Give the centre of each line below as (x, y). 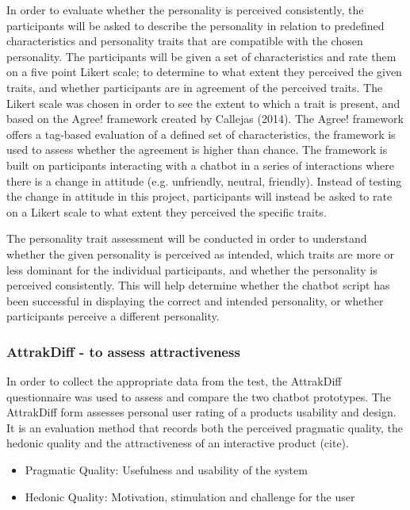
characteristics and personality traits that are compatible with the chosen (185, 41)
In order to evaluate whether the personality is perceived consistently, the (185, 10)
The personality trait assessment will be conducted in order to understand (187, 238)
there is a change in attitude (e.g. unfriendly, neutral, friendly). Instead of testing (204, 180)
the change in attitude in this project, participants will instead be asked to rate (199, 196)
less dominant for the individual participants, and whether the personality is (192, 269)
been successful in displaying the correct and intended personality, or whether (195, 300)
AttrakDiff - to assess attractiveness (123, 351)
